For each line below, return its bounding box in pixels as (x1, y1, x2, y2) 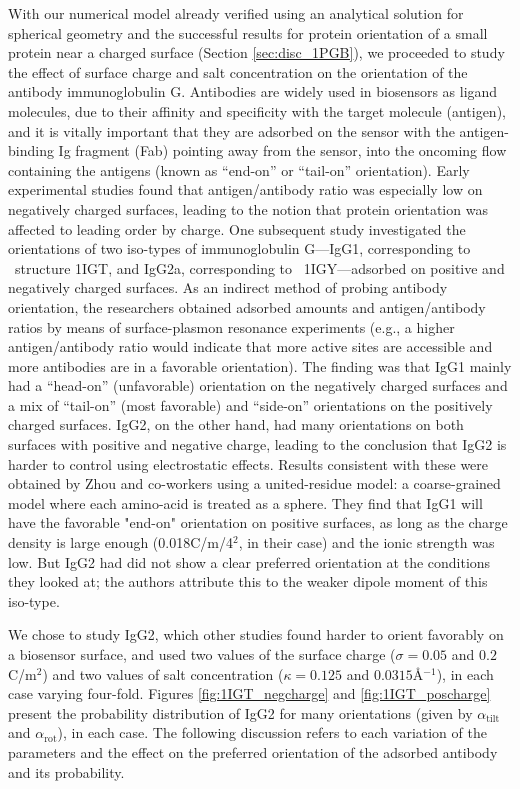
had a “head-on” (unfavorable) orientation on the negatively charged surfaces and (8, 375, 508, 396)
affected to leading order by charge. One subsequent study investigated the (8, 218, 466, 239)
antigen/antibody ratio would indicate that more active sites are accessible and (8, 336, 493, 357)
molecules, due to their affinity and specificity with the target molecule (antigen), (8, 100, 506, 121)
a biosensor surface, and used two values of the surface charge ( (8, 644, 396, 664)
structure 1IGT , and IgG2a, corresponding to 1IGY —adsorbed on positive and (14, 257, 505, 278)
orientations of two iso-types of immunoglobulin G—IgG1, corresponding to (8, 238, 471, 259)
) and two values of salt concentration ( (42, 663, 284, 684)
